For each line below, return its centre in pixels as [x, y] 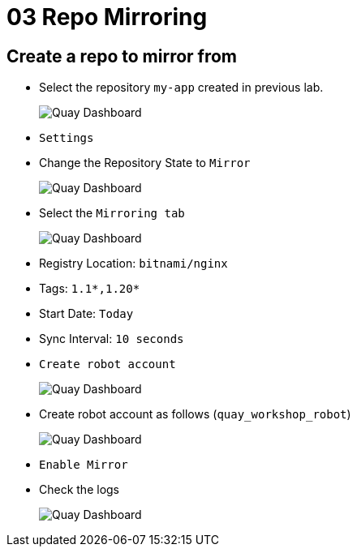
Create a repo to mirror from [122, 56]
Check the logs [80, 490]
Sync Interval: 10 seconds [112, 339]
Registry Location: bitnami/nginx [133, 264]
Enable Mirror [84, 465]
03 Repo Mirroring [107, 17]
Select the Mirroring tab [112, 213]
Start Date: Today [86, 314]
